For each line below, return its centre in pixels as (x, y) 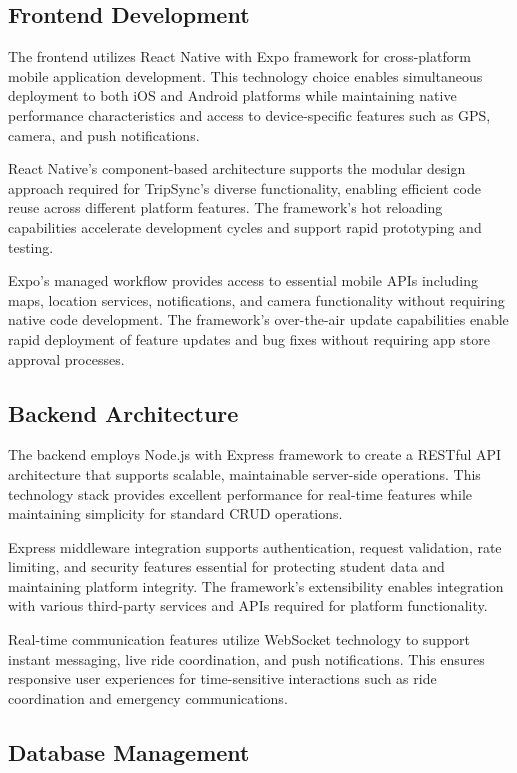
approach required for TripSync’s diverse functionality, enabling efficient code (244, 187)
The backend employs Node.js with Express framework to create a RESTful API (255, 454)
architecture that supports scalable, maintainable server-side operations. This (244, 473)
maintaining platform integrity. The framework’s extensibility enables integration (256, 585)
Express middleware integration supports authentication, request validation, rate (255, 546)
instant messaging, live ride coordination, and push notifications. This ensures (246, 658)
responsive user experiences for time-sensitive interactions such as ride (222, 678)
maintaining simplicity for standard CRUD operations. (175, 513)
